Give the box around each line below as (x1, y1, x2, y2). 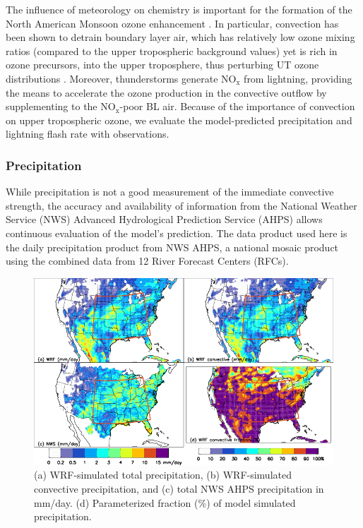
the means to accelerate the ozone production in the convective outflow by (6, 85, 327, 100)
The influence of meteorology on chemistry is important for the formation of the (6, 2, 352, 16)
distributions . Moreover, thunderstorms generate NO (6, 71, 237, 85)
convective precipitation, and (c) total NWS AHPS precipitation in (34, 481, 324, 496)
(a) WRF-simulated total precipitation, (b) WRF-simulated (34, 467, 292, 482)
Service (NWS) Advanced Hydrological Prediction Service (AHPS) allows (6, 212, 323, 227)
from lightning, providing (244, 71, 352, 85)
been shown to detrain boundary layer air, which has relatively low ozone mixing (6, 30, 355, 44)
